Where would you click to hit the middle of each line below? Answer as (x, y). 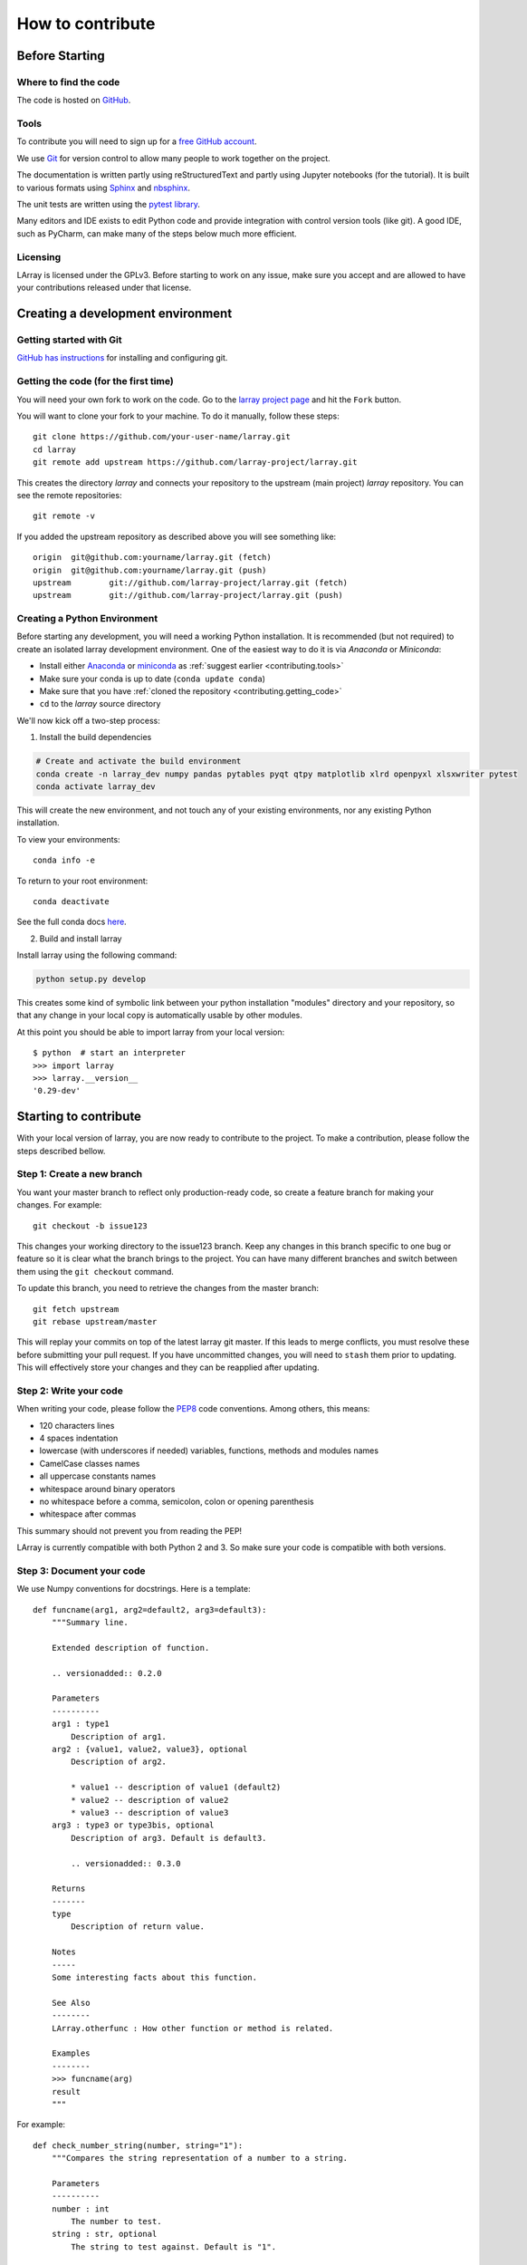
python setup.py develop (91, 979)
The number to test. (116, 2222)
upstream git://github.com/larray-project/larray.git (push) (188, 595)
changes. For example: (59, 1205)
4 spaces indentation (79, 1438)
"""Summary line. (90, 1623)
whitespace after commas (88, 1514)
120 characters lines (77, 1425)
